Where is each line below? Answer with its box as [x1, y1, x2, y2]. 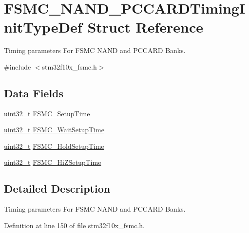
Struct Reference [87, 17, 203, 37]
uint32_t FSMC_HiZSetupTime [4, 157, 101, 167]
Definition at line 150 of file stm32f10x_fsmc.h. [4, 220, 145, 230]
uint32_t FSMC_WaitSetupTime [4, 125, 104, 135]
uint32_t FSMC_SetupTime [4, 108, 90, 118]
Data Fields [4, 85, 64, 100]
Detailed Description [4, 181, 111, 196]
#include [4, 61, 31, 72]
